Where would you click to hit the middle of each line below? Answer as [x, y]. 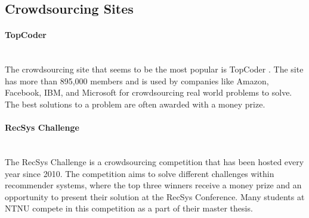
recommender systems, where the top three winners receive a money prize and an [153, 185]
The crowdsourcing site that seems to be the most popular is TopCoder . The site [154, 69]
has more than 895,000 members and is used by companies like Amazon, [137, 80]
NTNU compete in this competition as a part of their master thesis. [129, 208]
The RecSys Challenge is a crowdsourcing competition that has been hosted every [154, 161]
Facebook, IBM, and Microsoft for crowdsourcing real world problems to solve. [149, 92]
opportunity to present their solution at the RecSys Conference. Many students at [155, 196]
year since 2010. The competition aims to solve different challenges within [140, 173]
